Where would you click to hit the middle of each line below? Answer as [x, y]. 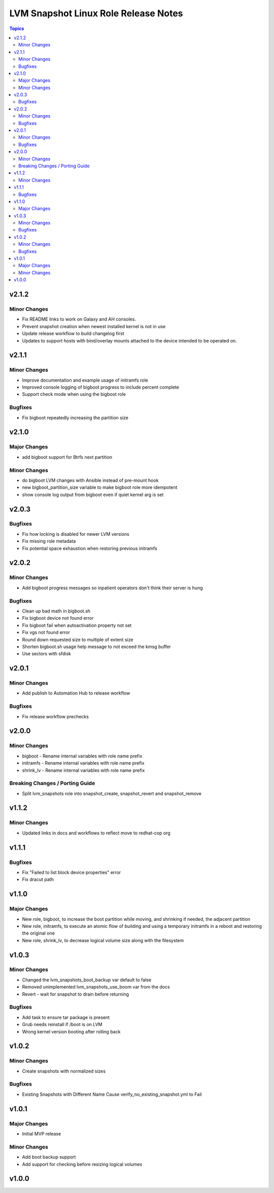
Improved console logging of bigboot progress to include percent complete [101, 387]
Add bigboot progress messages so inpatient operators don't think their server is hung [112, 588]
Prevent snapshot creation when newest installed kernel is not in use [94, 326]
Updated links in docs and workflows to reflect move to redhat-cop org [96, 833]
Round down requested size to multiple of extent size [78, 639]
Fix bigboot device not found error [58, 618]
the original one [39, 933]
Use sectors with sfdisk [46, 654]
